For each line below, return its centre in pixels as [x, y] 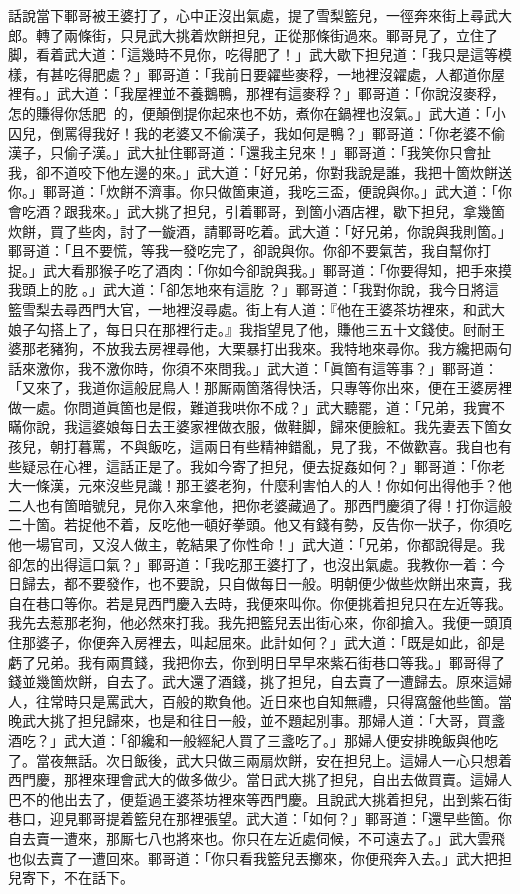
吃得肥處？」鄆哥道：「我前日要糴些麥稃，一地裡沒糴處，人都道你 [277, 73]
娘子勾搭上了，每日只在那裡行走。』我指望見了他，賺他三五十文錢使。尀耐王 [256, 328]
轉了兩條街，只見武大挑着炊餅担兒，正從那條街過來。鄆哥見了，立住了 [266, 34]
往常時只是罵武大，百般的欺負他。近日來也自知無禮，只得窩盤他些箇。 [266, 700]
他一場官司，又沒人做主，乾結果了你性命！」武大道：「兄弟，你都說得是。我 [256, 544]
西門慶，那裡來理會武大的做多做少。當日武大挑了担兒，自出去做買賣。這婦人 [260, 779]
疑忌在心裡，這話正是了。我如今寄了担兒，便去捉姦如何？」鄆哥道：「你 [256, 465]
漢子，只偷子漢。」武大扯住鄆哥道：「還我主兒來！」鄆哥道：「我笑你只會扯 [249, 152]
